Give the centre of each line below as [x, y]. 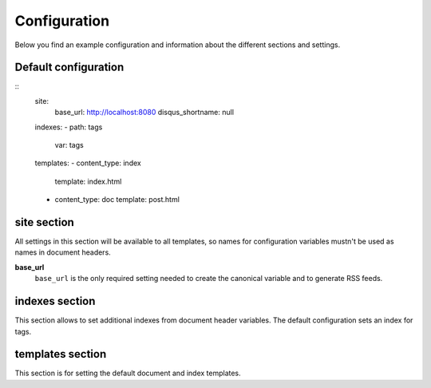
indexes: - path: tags [69, 127]
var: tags [69, 145]
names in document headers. [63, 252]
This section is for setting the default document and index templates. [128, 373]
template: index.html [88, 181]
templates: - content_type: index [88, 163]
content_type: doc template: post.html [117, 200]
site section [45, 222]
